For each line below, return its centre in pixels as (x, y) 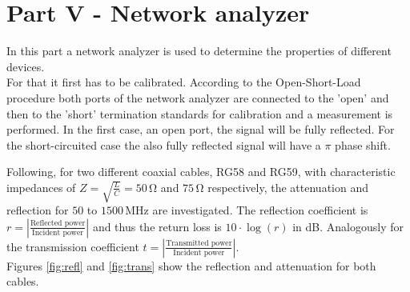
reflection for (38, 210)
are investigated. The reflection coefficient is (260, 210)
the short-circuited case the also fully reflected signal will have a (164, 144)
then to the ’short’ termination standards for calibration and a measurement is (200, 113)
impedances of (41, 187)
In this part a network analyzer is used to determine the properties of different (199, 51)
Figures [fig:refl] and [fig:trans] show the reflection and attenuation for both (191, 265)
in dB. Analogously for (348, 226)
